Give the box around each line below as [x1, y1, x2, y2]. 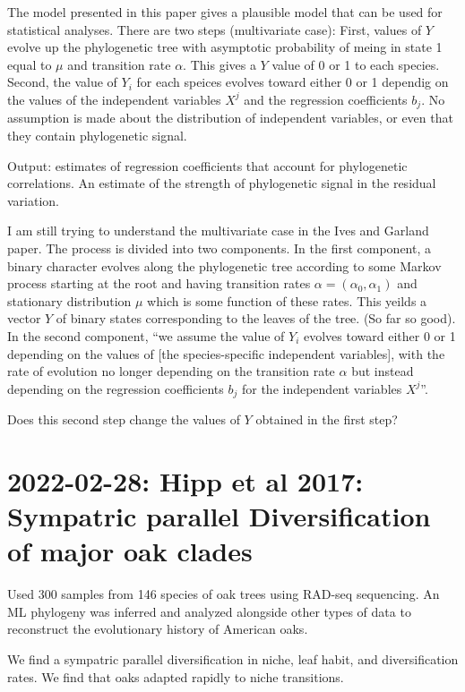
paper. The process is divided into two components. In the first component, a [7, 238, 431, 257]
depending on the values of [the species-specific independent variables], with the [7, 344, 445, 363]
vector [7, 309, 41, 328]
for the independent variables [241, 379, 402, 397]
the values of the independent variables [7, 90, 221, 108]
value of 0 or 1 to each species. [271, 55, 440, 73]
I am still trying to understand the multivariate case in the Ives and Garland [7, 221, 429, 240]
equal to [7, 55, 52, 73]
